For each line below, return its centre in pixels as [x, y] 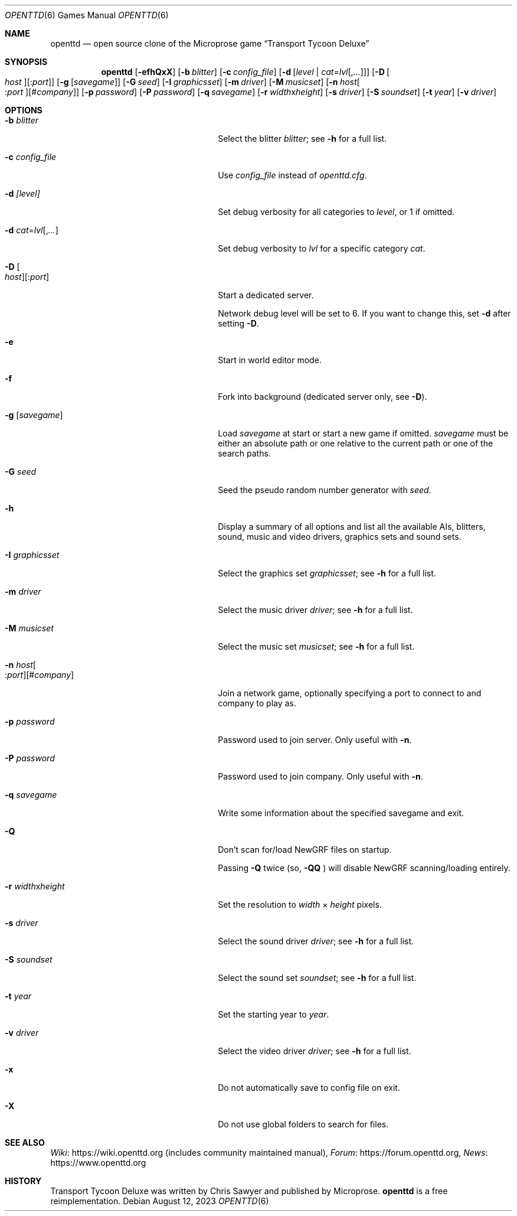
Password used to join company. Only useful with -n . [320, 776]
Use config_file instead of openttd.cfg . [292, 175]
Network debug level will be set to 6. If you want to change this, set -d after [364, 313]
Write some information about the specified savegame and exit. [341, 813]
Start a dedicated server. [266, 295]
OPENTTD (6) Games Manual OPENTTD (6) [87, 15]
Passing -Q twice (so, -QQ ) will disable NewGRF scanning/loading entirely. [364, 868]
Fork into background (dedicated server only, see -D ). [323, 397]
